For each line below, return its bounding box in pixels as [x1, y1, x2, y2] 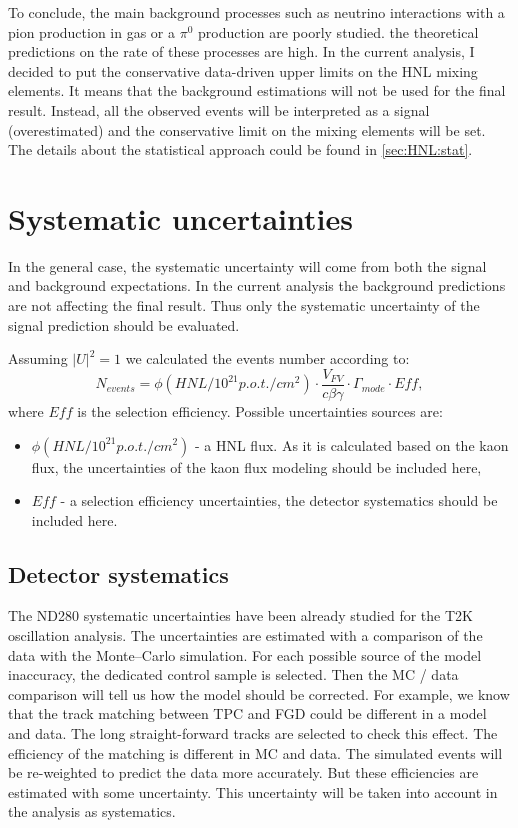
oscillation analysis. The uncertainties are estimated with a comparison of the [8, 625, 483, 646]
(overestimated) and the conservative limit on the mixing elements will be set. [8, 119, 486, 140]
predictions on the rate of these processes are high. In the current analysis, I [8, 41, 475, 62]
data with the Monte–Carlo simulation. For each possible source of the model [8, 644, 482, 665]
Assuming [8, 348, 68, 369]
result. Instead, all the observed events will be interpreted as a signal [8, 99, 430, 120]
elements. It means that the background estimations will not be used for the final [8, 80, 506, 101]
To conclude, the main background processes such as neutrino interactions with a [8, 2, 505, 22]
